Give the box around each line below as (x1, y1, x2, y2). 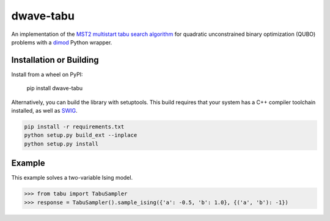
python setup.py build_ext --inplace (24, 132, 137, 139)
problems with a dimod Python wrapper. (11, 38, 112, 46)
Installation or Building (11, 55, 99, 65)
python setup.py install (24, 140, 99, 147)
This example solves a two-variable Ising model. (11, 174, 133, 181)
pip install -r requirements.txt (24, 124, 125, 130)
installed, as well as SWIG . (11, 107, 78, 114)
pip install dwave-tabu (26, 85, 82, 92)
